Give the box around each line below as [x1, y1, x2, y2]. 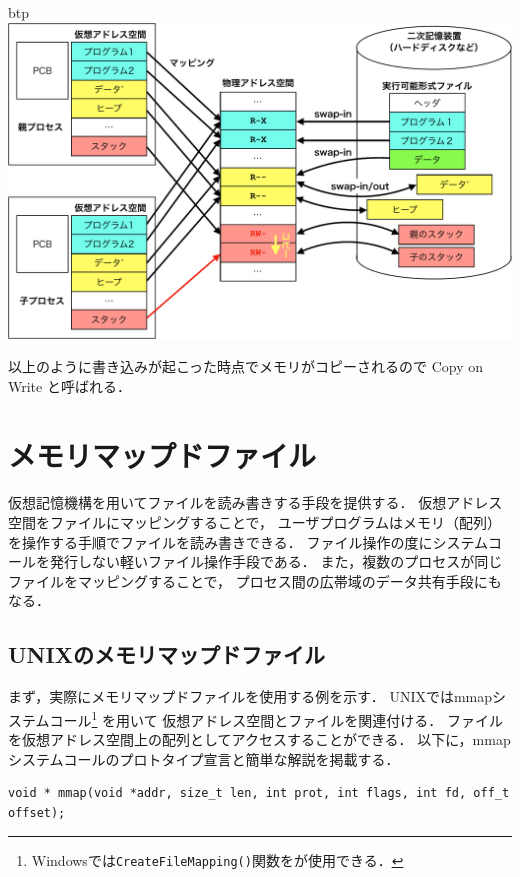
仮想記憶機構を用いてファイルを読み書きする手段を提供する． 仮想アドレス [8, 492, 503, 513]
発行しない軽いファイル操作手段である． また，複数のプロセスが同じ [49, 551, 503, 572]
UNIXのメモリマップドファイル [8, 639, 325, 670]
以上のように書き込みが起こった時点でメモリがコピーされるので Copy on [8, 356, 484, 377]
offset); [8, 805, 66, 820]
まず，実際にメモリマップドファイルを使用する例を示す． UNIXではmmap [8, 686, 493, 707]
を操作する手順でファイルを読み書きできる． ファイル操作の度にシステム [8, 531, 488, 552]
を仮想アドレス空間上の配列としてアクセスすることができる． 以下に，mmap [8, 729, 511, 750]
